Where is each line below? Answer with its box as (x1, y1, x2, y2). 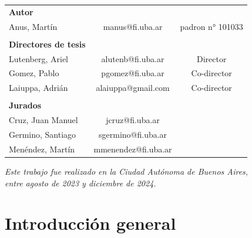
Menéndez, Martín (9, 142, 75, 155)
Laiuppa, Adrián (9, 81, 68, 94)
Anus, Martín (9, 20, 58, 32)
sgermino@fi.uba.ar (99, 128, 167, 140)
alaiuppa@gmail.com (96, 81, 170, 94)
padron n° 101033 (180, 20, 243, 32)
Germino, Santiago (9, 128, 76, 140)
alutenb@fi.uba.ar (101, 52, 164, 64)
